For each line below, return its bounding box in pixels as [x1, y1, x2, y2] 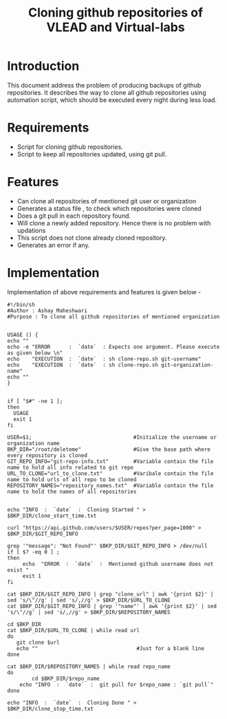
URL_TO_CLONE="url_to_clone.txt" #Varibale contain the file [7, 470, 214, 477]
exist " [7, 567, 30, 574]
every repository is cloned [7, 452, 88, 459]
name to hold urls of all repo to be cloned [7, 476, 137, 483]
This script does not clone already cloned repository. [17, 233, 167, 242]
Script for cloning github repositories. [17, 143, 124, 151]
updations [17, 226, 46, 234]
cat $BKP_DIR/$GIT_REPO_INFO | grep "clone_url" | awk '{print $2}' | [7, 591, 214, 598]
